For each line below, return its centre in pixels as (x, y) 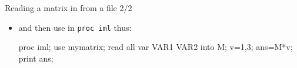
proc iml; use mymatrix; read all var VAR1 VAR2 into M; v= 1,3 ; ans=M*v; (156, 47)
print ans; (36, 58)
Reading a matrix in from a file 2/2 (69, 8)
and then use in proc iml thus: (75, 27)
